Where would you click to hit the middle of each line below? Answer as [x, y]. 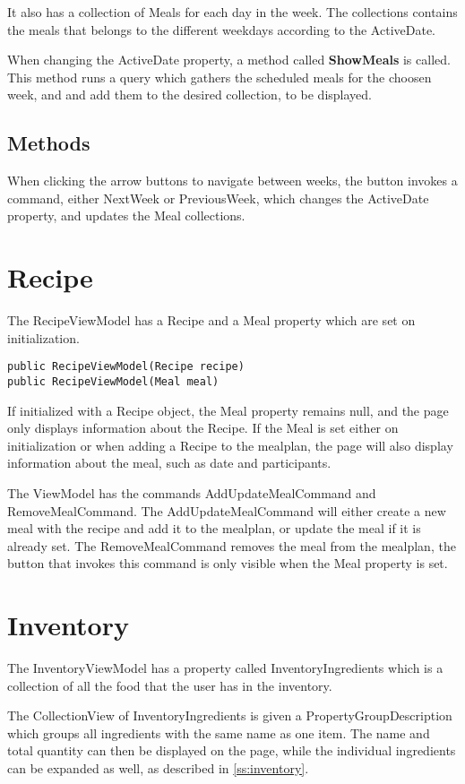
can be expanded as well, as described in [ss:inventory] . [158, 768]
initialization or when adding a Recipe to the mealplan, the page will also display [230, 445]
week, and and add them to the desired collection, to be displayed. [189, 95]
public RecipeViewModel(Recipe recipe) [126, 367]
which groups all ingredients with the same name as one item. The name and [219, 732]
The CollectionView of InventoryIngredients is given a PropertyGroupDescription [230, 715]
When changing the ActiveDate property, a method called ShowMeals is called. [229, 60]
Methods [49, 143]
